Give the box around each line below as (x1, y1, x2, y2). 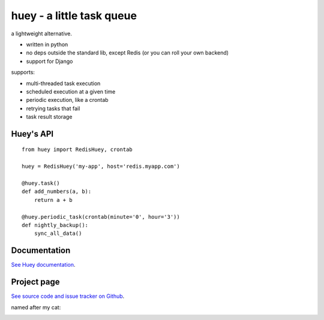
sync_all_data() (34, 230, 82, 237)
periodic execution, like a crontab (26, 96, 109, 104)
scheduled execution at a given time (26, 87, 116, 95)
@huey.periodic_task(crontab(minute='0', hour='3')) (22, 213, 180, 220)
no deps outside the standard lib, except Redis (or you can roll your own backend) (26, 49, 229, 56)
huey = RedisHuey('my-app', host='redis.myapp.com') (22, 163, 180, 170)
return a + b (34, 197, 73, 203)
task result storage (26, 113, 73, 120)
